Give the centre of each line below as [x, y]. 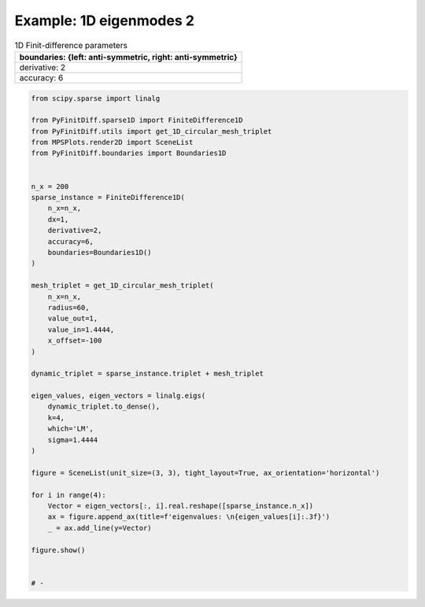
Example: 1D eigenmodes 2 [104, 20]
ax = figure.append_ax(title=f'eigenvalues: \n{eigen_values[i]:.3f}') [189, 517]
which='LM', [71, 429]
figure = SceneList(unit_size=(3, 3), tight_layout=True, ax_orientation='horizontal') [205, 473]
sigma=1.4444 [73, 440]
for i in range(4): [68, 495]
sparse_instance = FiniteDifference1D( [108, 198]
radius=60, [68, 307]
